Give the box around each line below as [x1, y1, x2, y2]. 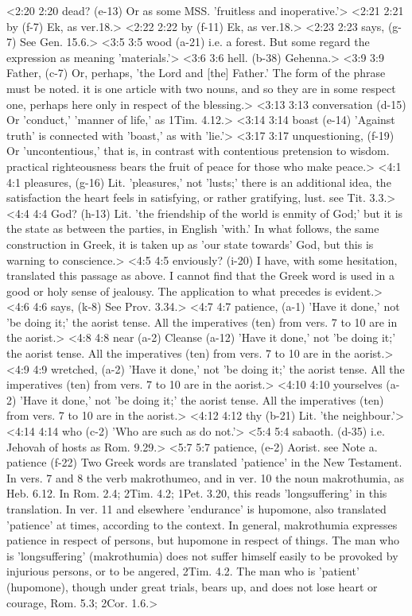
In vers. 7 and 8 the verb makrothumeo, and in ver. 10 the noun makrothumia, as [6, 469, 405, 486]
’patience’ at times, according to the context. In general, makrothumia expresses [6, 516, 398, 533]
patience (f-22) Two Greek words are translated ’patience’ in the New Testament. [6, 454, 402, 471]
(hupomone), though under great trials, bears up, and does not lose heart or [6, 578, 378, 595]
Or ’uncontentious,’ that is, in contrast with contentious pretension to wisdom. [6, 142, 390, 159]
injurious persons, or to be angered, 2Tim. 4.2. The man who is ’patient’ [6, 563, 360, 579]
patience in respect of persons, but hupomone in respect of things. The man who [6, 532, 400, 548]
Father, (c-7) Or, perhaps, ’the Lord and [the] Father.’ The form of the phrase [6, 64, 386, 81]
